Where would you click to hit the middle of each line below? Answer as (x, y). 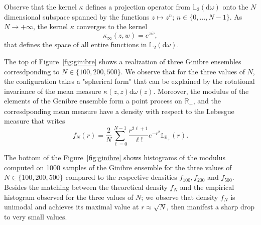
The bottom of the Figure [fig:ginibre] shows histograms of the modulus (115, 157)
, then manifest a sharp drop (211, 207)
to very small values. (36, 216)
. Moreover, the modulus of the (201, 91)
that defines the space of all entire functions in (76, 44)
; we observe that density (180, 197)
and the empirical (207, 187)
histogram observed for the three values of (69, 197)
